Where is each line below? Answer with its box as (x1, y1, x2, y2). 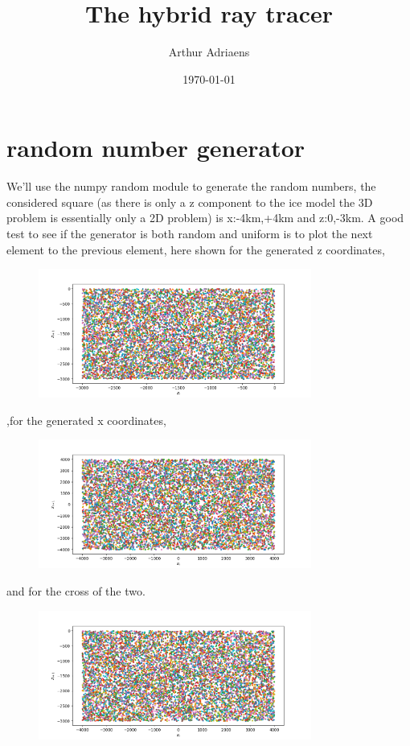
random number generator (6, 131, 305, 164)
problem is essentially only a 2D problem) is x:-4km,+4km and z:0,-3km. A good (6, 209, 404, 226)
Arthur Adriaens (168, 43, 250, 60)
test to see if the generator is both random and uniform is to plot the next (6, 225, 373, 242)
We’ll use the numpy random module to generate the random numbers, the (6, 178, 376, 195)
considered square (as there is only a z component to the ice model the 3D (6, 193, 373, 210)
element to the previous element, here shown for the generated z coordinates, (6, 241, 385, 258)
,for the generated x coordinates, (6, 411, 166, 428)
